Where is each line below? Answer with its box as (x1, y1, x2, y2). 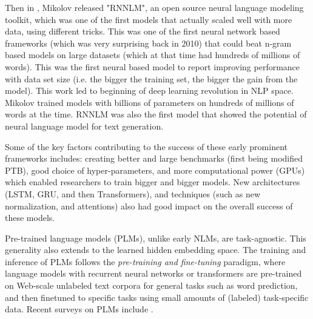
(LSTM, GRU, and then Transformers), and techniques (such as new (5, 187, 260, 200)
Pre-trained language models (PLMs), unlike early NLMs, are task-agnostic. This (5, 231, 306, 244)
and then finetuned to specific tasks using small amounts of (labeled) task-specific (5, 291, 309, 303)
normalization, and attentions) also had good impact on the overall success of (5, 199, 293, 212)
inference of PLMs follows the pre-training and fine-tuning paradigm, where (5, 255, 286, 268)
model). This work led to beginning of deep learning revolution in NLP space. (5, 84, 294, 97)
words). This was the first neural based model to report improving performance (5, 60, 300, 73)
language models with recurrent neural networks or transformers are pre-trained (5, 267, 302, 280)
